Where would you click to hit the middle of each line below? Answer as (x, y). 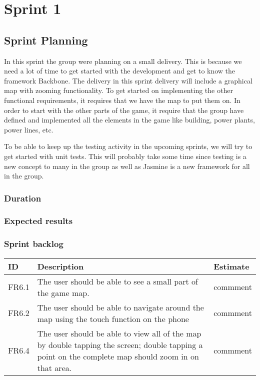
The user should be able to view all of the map (119, 333)
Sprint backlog (34, 244)
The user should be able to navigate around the (120, 307)
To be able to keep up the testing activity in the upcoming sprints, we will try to (128, 146)
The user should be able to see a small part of (117, 281)
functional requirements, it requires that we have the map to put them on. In (122, 100)
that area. (54, 367)
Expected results (38, 221)
